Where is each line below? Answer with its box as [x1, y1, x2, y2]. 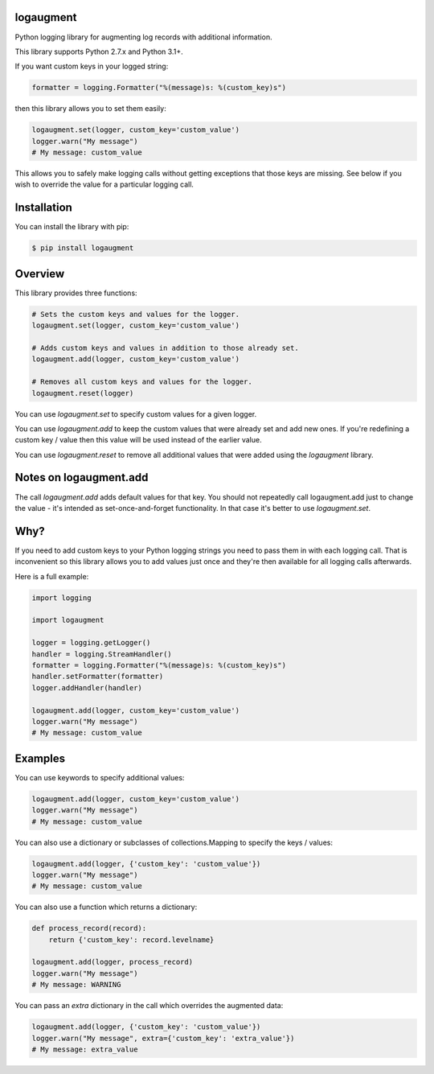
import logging [31, 593, 92, 603]
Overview [14, 266, 65, 281]
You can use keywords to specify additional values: [14, 772, 185, 782]
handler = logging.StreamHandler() [31, 649, 172, 659]
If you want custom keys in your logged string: [14, 61, 169, 72]
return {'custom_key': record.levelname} [48, 935, 215, 944]
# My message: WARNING [31, 980, 121, 990]
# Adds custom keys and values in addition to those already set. [31, 343, 299, 352]
